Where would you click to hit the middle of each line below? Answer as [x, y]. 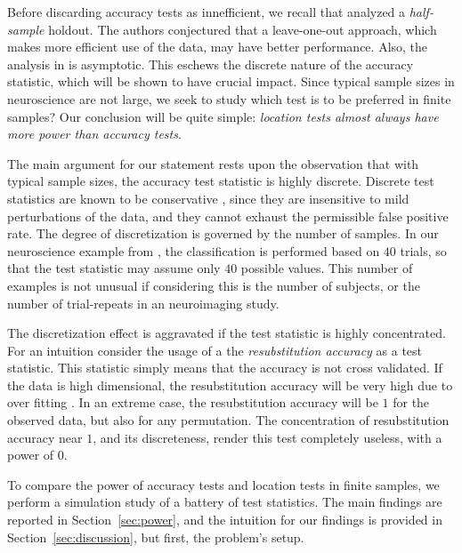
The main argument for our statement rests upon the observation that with [213, 163]
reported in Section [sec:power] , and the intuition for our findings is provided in [225, 520]
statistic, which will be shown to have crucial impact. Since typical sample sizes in [231, 81]
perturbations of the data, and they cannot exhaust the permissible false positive [228, 216]
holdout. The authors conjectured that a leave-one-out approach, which [243, 29]
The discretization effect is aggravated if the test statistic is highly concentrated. [227, 333]
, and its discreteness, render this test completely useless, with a [267, 437]
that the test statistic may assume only [114, 268]
